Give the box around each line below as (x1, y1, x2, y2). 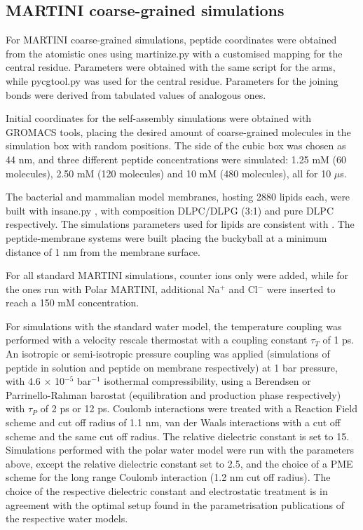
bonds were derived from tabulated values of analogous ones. (6, 87, 266, 102)
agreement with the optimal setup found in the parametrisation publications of (6, 497, 344, 512)
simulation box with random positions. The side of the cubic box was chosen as (6, 138, 346, 153)
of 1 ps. (322, 332, 355, 347)
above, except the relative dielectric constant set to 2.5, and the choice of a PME (6, 456, 353, 470)
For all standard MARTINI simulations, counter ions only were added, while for (6, 268, 348, 283)
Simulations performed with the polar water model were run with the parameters (6, 442, 355, 457)
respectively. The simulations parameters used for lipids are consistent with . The (6, 217, 355, 231)
